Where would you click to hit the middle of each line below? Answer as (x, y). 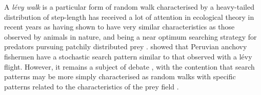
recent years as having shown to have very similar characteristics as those (119, 27)
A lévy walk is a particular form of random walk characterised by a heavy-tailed (129, 7)
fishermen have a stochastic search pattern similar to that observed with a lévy (128, 56)
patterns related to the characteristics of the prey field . (92, 86)
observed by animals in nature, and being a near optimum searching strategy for (130, 36)
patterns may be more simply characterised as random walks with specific (120, 76)
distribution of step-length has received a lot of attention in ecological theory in (129, 17)
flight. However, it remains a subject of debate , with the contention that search (129, 66)
